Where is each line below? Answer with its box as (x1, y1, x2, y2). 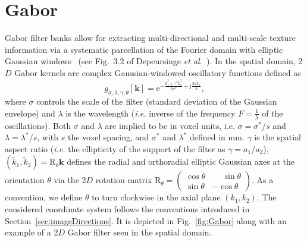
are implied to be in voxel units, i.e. (105, 119, 235, 131)
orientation (5, 174, 45, 186)
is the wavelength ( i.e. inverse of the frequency (65, 106, 236, 119)
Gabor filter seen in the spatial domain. (67, 226, 212, 238)
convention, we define (5, 191, 83, 203)
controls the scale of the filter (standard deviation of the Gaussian (36, 95, 277, 108)
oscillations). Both (5, 119, 71, 131)
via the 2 (54, 174, 86, 186)
